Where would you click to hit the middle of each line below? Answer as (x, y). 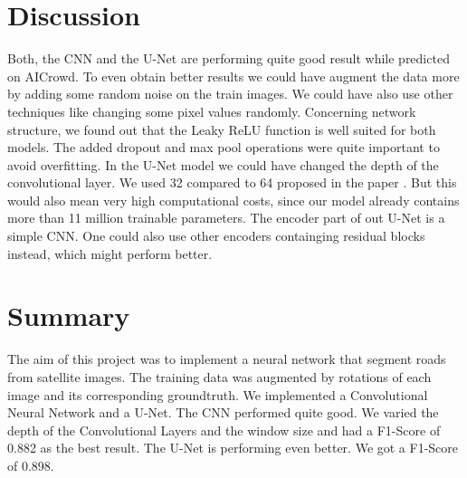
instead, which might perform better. (110, 253)
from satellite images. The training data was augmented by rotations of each (219, 376)
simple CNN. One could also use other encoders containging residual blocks (216, 236)
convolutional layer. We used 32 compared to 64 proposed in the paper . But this (232, 182)
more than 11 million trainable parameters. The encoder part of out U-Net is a (226, 218)
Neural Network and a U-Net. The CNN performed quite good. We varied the (223, 412)
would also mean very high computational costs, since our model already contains (233, 200)
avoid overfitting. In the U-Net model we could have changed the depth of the (223, 164)
